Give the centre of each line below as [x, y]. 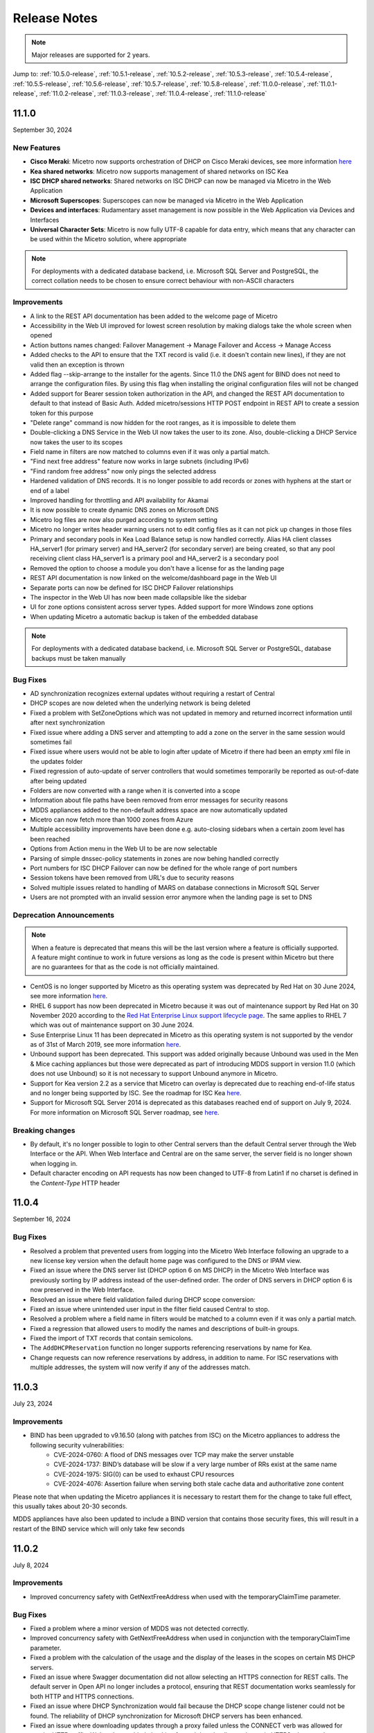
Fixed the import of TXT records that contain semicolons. [112, 1339]
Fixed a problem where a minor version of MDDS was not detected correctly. [140, 1628]
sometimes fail [51, 742]
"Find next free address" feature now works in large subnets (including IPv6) [140, 462]
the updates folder [56, 761]
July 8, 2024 [31, 1565]
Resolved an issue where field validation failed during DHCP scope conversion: [143, 1299]
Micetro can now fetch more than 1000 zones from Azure [112, 820]
